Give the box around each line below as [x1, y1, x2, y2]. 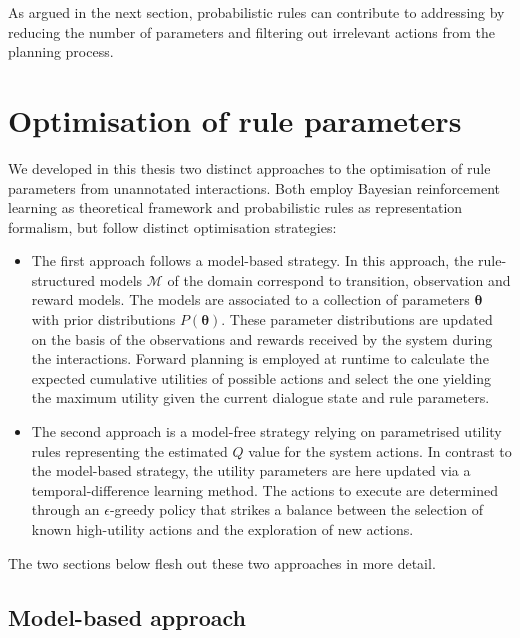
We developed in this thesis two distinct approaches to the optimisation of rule [8, 157, 491, 178]
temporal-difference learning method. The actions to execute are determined [31, 479, 498, 500]
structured [31, 269, 95, 290]
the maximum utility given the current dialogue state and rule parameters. [31, 387, 490, 408]
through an [31, 499, 100, 520]
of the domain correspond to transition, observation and [167, 269, 511, 290]
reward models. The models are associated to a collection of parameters [31, 289, 470, 310]
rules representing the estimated [31, 440, 228, 461]
